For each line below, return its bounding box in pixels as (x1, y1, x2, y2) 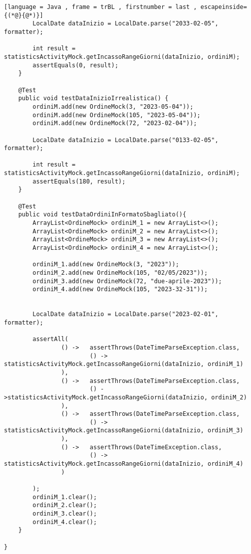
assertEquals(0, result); (32, 61, 119, 69)
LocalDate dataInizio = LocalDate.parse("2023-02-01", (32, 311, 219, 318)
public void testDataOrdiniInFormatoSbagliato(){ (18, 211, 187, 218)
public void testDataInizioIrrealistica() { (18, 95, 169, 102)
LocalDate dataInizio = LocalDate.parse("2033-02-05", (32, 20, 219, 27)
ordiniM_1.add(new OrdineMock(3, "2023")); (32, 261, 179, 268)
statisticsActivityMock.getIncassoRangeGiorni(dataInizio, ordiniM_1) (4, 361, 244, 368)
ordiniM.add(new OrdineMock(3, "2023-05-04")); (32, 103, 194, 110)
